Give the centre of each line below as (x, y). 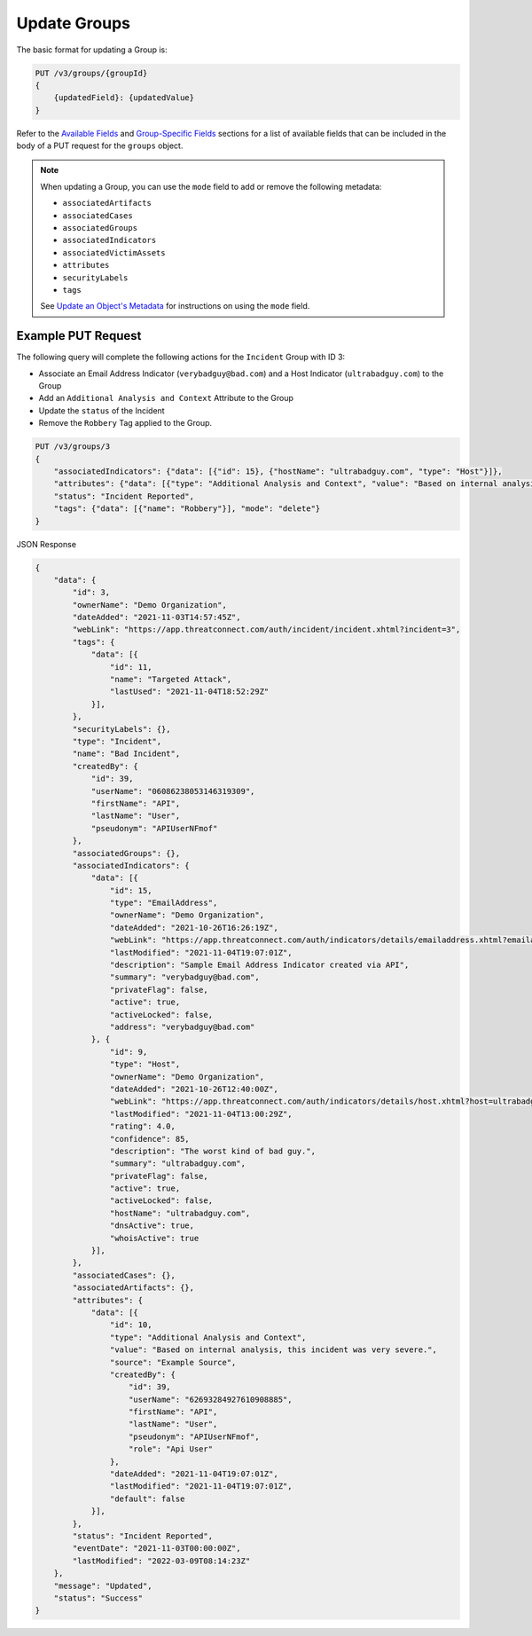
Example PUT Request (79, 336)
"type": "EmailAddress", (164, 903)
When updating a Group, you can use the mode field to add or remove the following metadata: (211, 186)
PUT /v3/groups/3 (73, 447)
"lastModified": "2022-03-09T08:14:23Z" (161, 1561)
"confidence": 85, (149, 1139)
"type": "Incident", (117, 741)
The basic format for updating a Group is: (92, 50)
